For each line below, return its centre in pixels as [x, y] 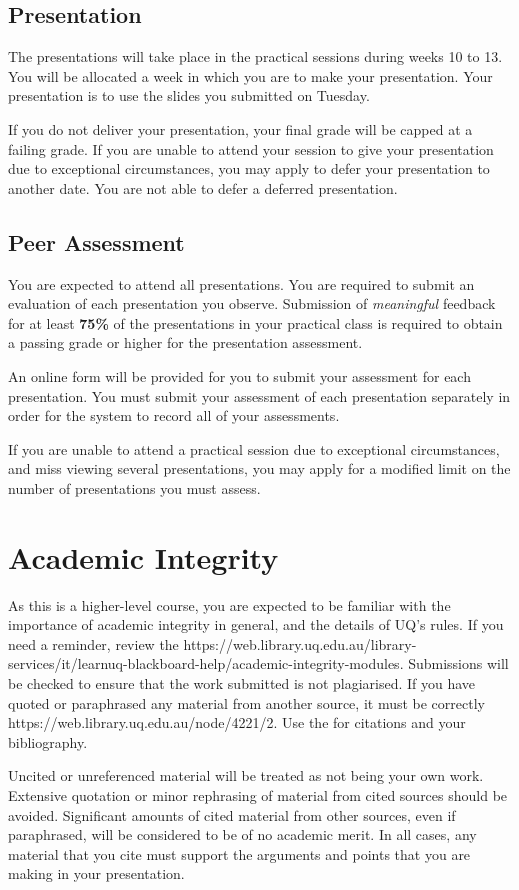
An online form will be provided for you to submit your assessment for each [239, 375]
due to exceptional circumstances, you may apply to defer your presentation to [249, 168]
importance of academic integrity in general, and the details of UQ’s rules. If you [256, 624]
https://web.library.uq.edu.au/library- [300, 643]
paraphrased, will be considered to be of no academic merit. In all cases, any [242, 834]
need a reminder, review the [93, 643]
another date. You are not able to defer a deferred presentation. [203, 187]
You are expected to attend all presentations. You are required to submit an [241, 283]
